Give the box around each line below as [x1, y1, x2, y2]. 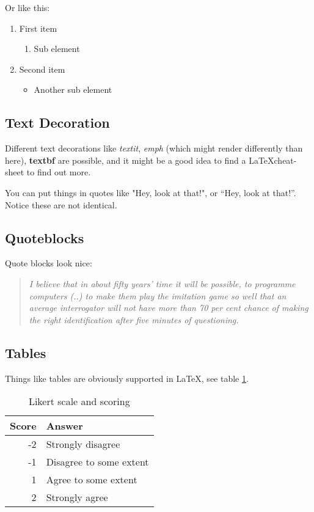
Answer [46, 419, 83, 433]
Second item [19, 62, 65, 75]
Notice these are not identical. [5, 198, 117, 211]
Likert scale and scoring [28, 394, 130, 409]
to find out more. [26, 166, 91, 178]
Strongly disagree [46, 437, 120, 452]
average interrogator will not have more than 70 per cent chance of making [29, 301, 309, 314]
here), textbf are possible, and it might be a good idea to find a [5, 153, 246, 166]
